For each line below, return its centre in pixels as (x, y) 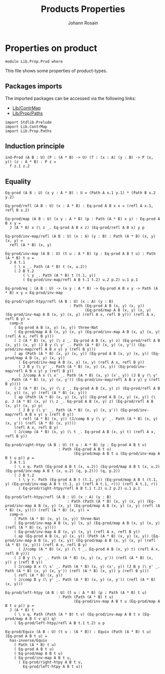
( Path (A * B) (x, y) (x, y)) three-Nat (57, 519)
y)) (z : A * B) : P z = (31, 162)
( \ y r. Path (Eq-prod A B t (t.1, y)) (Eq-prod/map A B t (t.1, (88, 480)
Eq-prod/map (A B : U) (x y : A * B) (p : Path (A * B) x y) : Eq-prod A (83, 219)
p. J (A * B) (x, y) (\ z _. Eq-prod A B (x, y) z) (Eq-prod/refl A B (79, 402)
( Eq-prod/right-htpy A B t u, (50, 662)
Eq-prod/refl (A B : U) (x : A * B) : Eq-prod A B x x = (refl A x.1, (79, 206)
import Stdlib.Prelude (28, 122)
